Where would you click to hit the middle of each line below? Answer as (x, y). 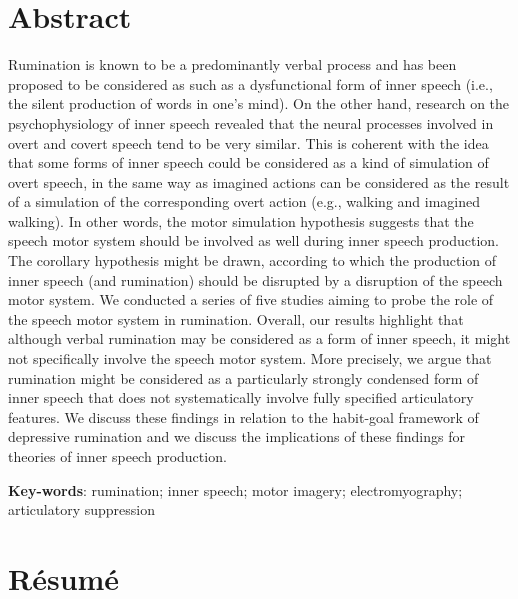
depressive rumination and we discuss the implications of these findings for (236, 436)
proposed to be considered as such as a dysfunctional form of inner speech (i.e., (250, 83)
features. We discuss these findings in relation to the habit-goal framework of (243, 416)
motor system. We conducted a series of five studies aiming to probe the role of (251, 299)
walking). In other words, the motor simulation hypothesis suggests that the (241, 220)
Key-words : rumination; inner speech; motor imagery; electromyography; (235, 489)
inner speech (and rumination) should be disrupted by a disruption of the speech (255, 279)
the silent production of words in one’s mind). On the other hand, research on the (259, 103)
